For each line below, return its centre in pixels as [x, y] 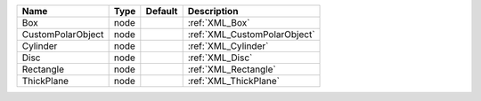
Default [162, 11]
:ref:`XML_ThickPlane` [234, 81]
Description [213, 11]
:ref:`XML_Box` [219, 23]
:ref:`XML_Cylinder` [228, 46]
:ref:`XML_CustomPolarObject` [251, 34]
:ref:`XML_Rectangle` [232, 69]
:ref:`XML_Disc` [220, 58]
